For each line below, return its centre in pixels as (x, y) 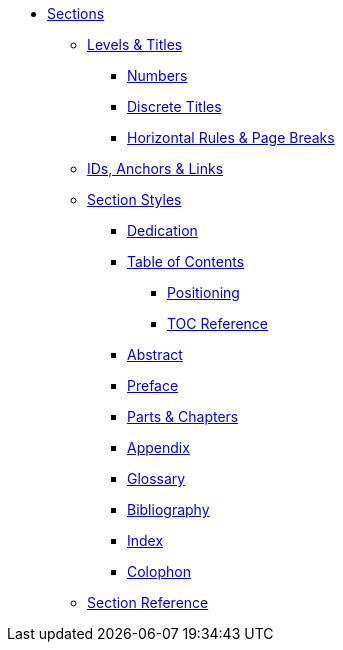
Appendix (158, 447)
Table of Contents (186, 261)
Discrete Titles (174, 106)
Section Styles (134, 199)
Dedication (162, 230)
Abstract (155, 354)
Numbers (157, 75)
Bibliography (168, 509)
